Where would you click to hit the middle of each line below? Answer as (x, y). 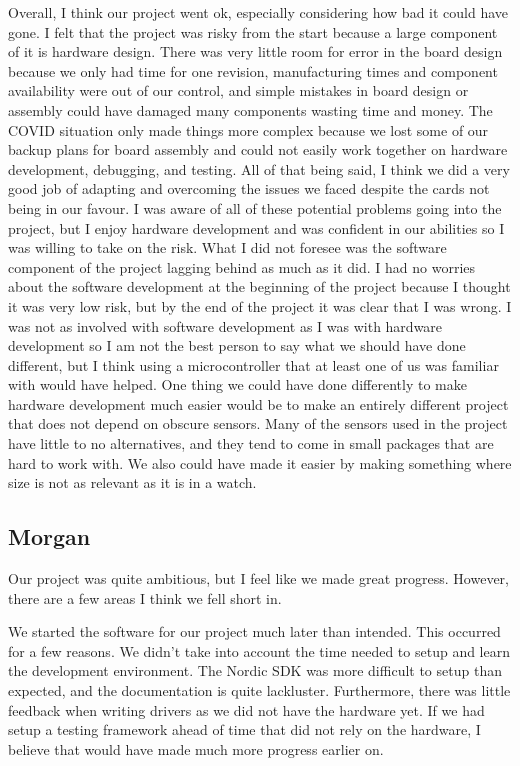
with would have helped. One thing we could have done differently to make (237, 384)
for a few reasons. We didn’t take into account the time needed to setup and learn (259, 650)
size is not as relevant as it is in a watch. (132, 482)
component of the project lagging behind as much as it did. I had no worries (242, 266)
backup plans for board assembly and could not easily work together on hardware (258, 149)
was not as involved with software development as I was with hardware (225, 325)
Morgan (49, 536)
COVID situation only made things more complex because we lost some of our (248, 129)
